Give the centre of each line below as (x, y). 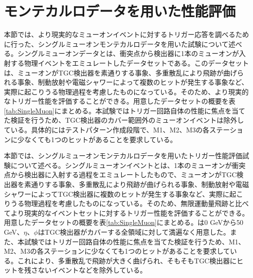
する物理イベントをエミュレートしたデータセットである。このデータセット (130, 63)
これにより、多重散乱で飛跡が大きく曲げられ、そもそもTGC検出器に (127, 260)
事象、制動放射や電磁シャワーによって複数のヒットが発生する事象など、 (133, 82)
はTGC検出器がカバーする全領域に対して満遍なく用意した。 (134, 232)
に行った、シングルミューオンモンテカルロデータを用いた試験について (116, 44)
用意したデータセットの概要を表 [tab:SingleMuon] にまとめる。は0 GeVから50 (124, 222)
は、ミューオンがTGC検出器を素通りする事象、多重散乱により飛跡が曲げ (120, 72)
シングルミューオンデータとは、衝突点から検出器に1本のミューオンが (128, 53)
